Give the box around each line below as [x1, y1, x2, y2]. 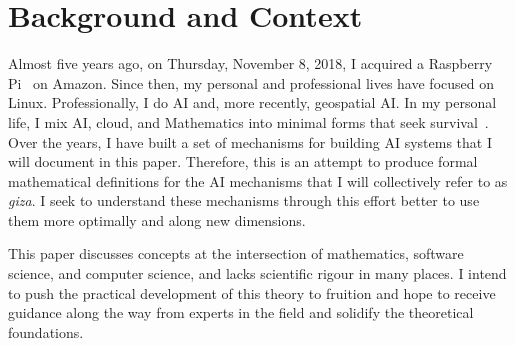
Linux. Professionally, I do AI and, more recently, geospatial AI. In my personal [8, 92, 497, 113]
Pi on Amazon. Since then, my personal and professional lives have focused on [8, 72, 494, 93]
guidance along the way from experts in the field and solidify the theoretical [8, 302, 474, 323]
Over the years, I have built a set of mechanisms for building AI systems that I [8, 131, 492, 152]
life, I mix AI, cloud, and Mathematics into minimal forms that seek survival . [8, 111, 489, 132]
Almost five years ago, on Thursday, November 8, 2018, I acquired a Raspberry [8, 53, 493, 74]
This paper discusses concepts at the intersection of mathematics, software [8, 243, 464, 264]
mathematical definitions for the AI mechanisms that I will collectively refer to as [8, 170, 508, 191]
